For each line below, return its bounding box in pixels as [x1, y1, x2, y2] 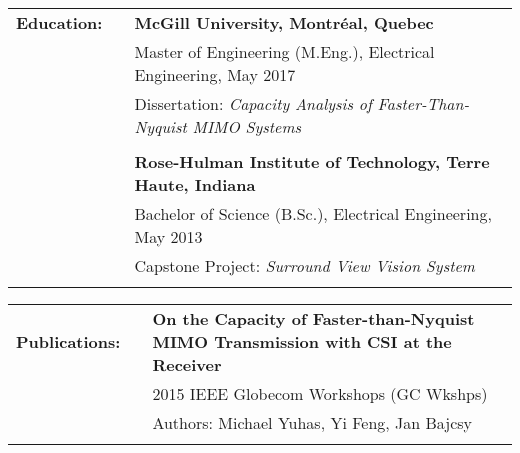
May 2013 [134, 225, 203, 248]
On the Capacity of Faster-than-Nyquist [152, 307, 475, 330]
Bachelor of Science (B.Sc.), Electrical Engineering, [134, 202, 492, 225]
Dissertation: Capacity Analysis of [134, 92, 372, 115]
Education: [16, 11, 103, 34]
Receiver [152, 353, 222, 376]
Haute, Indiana [134, 173, 256, 196]
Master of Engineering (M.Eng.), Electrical [134, 40, 435, 63]
